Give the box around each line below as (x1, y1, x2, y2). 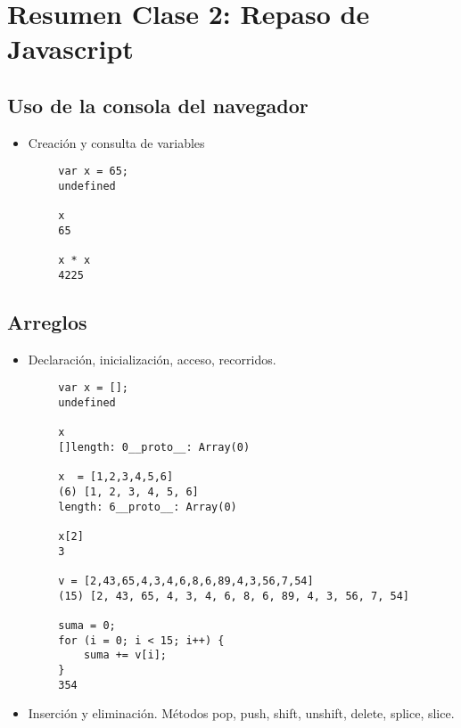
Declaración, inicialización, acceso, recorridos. (28, 349, 276, 368)
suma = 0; (58, 618, 116, 632)
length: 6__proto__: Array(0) (58, 500, 237, 513)
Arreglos (7, 308, 87, 335)
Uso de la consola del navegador (7, 91, 309, 119)
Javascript (7, 30, 134, 67)
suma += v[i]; (83, 649, 167, 662)
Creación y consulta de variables (28, 133, 205, 151)
